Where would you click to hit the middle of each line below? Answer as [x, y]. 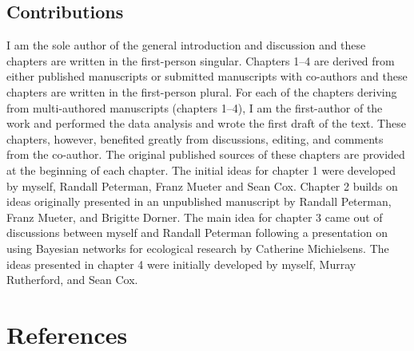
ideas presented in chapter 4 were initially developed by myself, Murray [181, 264]
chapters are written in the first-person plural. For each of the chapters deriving [202, 91]
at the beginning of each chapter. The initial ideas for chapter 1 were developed [201, 170]
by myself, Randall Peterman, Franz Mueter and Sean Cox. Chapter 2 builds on [202, 185]
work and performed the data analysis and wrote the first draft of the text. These [206, 123]
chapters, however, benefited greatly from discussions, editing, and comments [195, 138]
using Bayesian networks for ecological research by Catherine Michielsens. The [198, 248]
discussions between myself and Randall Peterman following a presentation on [197, 233]
